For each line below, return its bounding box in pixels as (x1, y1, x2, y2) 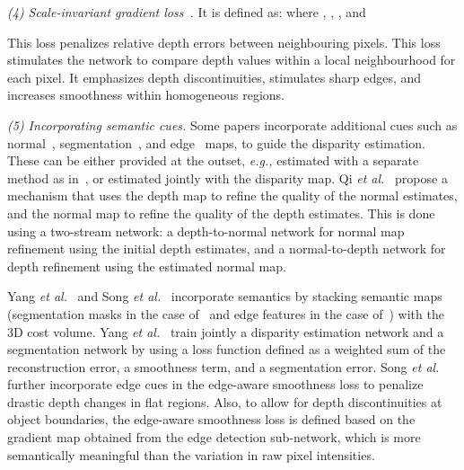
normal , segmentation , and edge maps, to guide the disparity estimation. (7, 133, 425, 152)
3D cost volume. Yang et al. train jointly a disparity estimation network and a (7, 322, 444, 341)
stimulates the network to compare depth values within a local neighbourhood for (7, 50, 456, 69)
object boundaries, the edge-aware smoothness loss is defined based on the (7, 410, 416, 429)
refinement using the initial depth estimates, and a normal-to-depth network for (7, 239, 446, 258)
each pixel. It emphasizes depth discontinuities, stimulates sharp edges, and (7, 67, 422, 86)
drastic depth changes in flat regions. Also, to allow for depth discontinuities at (7, 392, 442, 411)
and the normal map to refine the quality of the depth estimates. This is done (7, 203, 435, 222)
